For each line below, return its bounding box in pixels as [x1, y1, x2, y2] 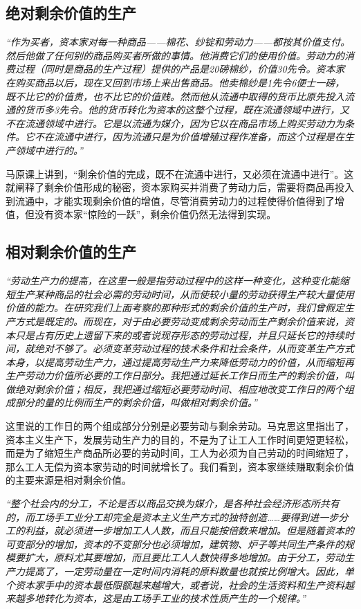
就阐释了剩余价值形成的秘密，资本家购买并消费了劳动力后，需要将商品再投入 [6, 180, 354, 194]
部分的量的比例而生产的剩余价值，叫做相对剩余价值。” [15, 395, 257, 410]
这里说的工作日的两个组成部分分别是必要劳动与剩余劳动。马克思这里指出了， [6, 419, 354, 433]
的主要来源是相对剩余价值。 [6, 473, 131, 487]
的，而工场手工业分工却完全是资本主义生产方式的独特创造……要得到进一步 [6, 509, 339, 524]
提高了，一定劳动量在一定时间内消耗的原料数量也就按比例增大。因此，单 [24, 564, 354, 578]
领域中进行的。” [15, 143, 83, 157]
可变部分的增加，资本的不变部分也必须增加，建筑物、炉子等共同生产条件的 [6, 536, 344, 551]
